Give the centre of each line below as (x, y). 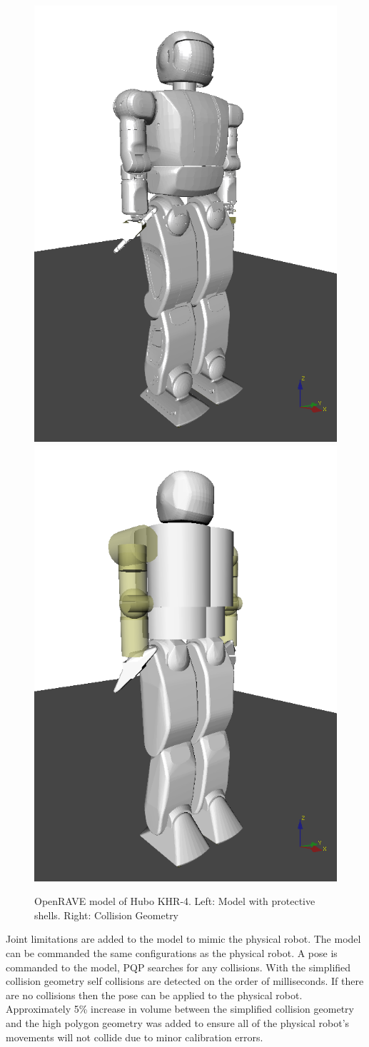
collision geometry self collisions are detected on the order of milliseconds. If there (185, 981)
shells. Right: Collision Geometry (107, 915)
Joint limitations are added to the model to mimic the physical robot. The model (183, 939)
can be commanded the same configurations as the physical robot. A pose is (172, 952)
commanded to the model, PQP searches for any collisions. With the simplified (178, 967)
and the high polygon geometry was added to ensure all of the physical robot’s (178, 1022)
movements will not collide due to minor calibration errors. (135, 1037)
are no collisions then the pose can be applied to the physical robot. (154, 995)
